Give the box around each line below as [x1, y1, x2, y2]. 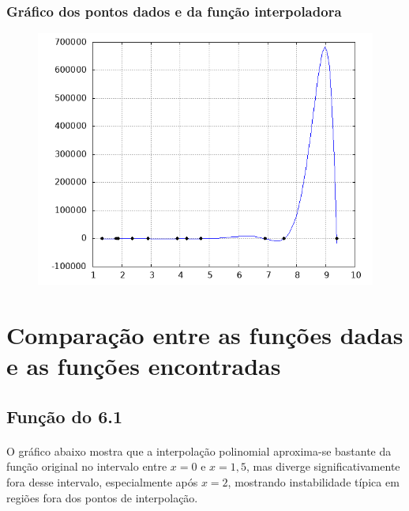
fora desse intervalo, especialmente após [6, 473, 198, 490]
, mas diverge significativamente [246, 458, 400, 475]
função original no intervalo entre [6, 458, 167, 475]
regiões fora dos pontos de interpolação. [6, 489, 198, 505]
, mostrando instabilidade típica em [227, 473, 400, 490]
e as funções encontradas [6, 350, 281, 382]
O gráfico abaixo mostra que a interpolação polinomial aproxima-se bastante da [6, 442, 392, 459]
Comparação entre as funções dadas [6, 319, 403, 350]
